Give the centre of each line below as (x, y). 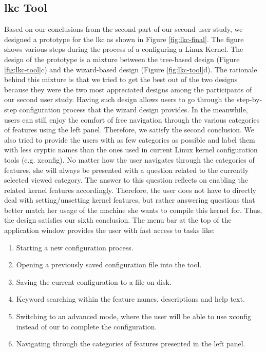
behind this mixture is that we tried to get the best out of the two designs (121, 79)
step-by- (250, 99)
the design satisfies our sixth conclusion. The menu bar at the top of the (118, 220)
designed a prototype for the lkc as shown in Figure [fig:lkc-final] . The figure (124, 39)
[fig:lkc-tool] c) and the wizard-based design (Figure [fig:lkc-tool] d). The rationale (131, 69)
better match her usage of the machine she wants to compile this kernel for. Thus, (133, 210)
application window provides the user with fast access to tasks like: (110, 230)
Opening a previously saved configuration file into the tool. (109, 265)
